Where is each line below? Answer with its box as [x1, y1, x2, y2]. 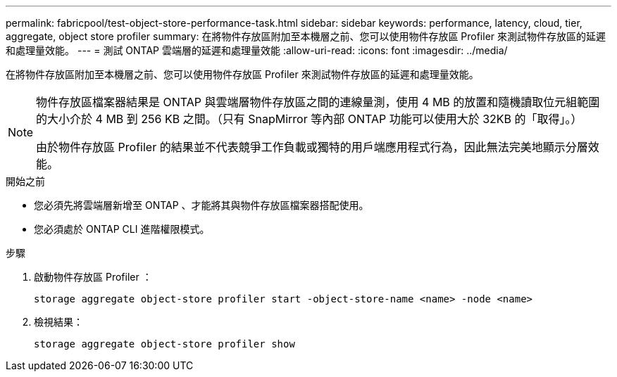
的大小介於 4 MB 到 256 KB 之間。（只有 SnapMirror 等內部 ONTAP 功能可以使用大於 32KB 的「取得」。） [36, 112, 582, 126]
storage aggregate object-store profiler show [34, 338, 295, 350]
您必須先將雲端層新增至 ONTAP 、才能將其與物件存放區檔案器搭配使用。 [34, 199, 369, 211]
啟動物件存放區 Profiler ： [34, 271, 152, 283]
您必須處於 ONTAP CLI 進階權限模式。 [34, 223, 210, 235]
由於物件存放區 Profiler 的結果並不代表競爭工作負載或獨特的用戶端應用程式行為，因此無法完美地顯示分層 [36, 140, 588, 154]
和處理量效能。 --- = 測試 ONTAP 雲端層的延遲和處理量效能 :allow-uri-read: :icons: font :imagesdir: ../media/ [6, 44, 508, 56]
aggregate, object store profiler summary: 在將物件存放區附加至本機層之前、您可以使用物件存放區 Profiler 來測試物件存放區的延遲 [6, 30, 606, 42]
